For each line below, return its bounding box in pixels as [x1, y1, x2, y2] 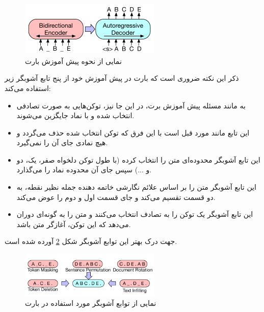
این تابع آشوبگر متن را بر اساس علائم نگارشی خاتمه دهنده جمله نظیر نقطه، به [16, 182, 256, 192]
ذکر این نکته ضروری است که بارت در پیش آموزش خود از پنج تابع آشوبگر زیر [5, 73, 239, 83]
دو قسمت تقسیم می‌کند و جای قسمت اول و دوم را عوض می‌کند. [16, 191, 216, 202]
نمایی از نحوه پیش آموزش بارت [25, 55, 122, 66]
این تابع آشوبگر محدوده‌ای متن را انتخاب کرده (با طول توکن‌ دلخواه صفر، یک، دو [16, 154, 260, 165]
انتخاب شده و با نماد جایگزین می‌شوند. [16, 110, 135, 121]
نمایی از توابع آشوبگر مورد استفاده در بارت [25, 298, 156, 308]
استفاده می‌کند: [5, 82, 51, 93]
